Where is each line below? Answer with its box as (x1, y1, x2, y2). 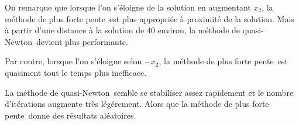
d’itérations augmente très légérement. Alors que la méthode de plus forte (5, 98, 269, 110)
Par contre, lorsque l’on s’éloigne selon (5, 55, 142, 67)
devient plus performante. (36, 35, 128, 47)
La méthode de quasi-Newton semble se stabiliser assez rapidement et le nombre (5, 86, 294, 98)
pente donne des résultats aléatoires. (5, 109, 136, 121)
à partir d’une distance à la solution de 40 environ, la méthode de (5, 24, 240, 36)
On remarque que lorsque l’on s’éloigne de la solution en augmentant (5, 1, 251, 13)
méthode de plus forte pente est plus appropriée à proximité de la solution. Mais (5, 12, 294, 25)
